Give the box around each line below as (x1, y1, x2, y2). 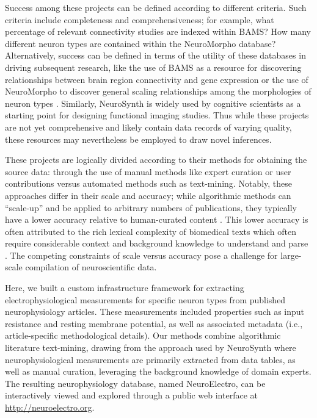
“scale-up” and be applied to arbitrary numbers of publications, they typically (5, 201, 297, 214)
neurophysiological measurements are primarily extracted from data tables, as (5, 353, 296, 366)
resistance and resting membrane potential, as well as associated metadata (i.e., (5, 317, 303, 330)
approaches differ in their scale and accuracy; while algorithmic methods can (5, 189, 291, 201)
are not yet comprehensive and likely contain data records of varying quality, (5, 120, 292, 133)
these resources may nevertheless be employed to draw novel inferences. (5, 132, 272, 145)
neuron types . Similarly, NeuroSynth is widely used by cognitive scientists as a (5, 96, 301, 109)
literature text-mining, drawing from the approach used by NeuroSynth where (5, 341, 296, 354)
